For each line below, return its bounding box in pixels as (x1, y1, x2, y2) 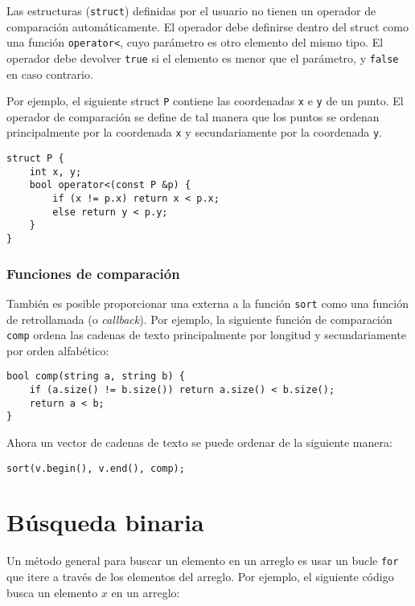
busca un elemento (6, 583, 98, 600)
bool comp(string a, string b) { (6, 371, 185, 383)
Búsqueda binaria (6, 506, 204, 538)
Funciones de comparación (6, 263, 180, 283)
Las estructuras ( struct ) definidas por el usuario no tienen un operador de (6, 2, 376, 18)
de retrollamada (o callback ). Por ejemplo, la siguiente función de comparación (6, 310, 392, 327)
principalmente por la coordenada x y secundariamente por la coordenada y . (6, 124, 382, 141)
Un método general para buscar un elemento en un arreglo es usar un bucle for (6, 552, 399, 569)
